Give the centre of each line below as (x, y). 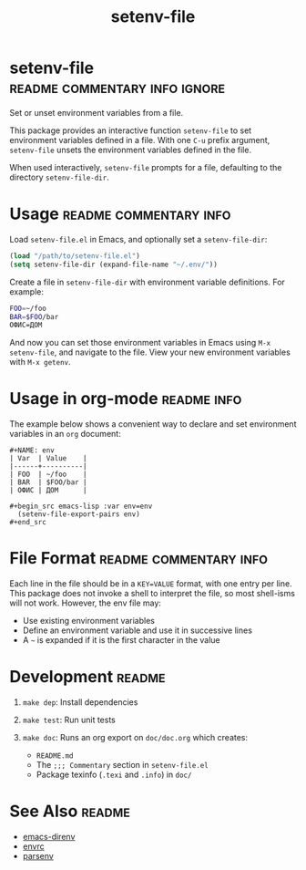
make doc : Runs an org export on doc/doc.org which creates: (135, 738)
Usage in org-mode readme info (126, 399)
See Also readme (70, 811)
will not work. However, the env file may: (86, 603)
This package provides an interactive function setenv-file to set (131, 130)
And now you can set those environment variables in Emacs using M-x (140, 343)
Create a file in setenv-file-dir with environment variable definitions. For (147, 282)
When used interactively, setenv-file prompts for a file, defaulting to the (146, 167)
